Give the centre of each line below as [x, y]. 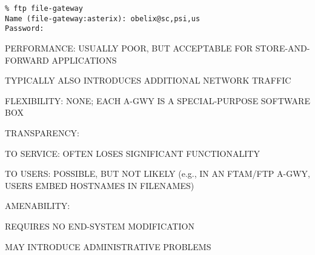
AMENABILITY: [38, 206]
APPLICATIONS [84, 60]
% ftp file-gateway [44, 8]
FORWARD [27, 60]
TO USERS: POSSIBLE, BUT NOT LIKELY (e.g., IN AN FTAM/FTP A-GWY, [157, 174]
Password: [25, 29]
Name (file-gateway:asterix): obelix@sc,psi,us [103, 18]
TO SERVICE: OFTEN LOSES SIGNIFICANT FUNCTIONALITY [132, 153]
